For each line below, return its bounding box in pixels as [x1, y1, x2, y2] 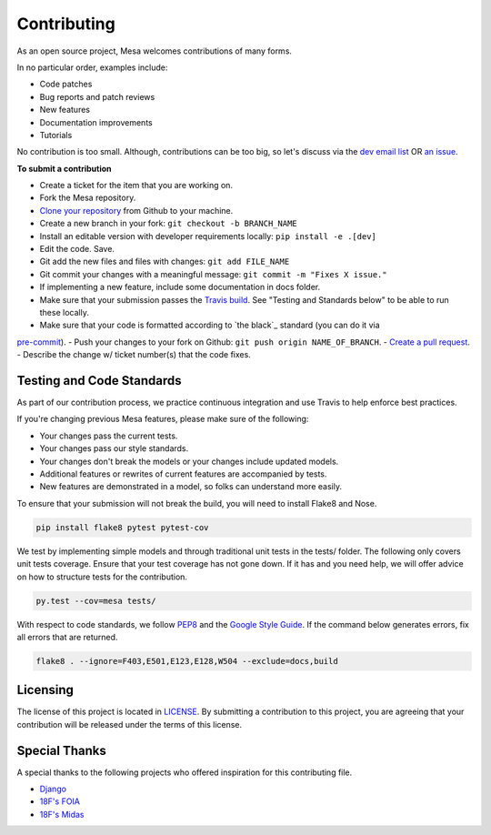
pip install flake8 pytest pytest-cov [35, 522, 209, 532]
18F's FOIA [39, 796, 81, 807]
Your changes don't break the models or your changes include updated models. [39, 456, 339, 467]
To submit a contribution [16, 163, 112, 174]
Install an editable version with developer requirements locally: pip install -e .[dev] [39, 230, 377, 241]
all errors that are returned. [16, 631, 118, 642]
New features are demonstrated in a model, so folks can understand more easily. [39, 481, 343, 492]
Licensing [16, 682, 75, 698]
